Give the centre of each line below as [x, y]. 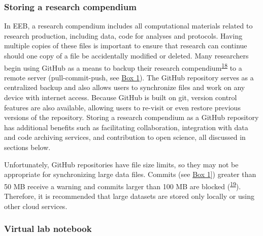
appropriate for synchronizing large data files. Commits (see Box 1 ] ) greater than [130, 174]
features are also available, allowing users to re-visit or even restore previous [122, 107]
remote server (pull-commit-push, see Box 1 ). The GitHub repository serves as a [129, 77]
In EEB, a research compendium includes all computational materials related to [128, 26]
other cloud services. [36, 206]
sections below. [27, 147]
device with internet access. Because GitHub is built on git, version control [121, 97]
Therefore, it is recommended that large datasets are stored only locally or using [129, 196]
